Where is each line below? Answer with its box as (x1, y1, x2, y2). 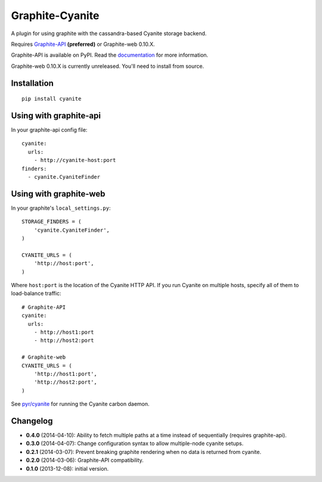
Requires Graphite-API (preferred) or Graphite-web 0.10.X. (11, 41, 155, 48)
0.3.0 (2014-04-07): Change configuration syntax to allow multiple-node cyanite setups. (26, 440, 244, 447)
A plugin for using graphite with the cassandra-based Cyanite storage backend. (11, 30, 207, 37)
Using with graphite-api (11, 110, 101, 120)
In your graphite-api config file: (11, 126, 88, 133)
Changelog (11, 416, 53, 426)
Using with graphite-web (11, 188, 106, 199)
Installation (11, 78, 54, 88)
